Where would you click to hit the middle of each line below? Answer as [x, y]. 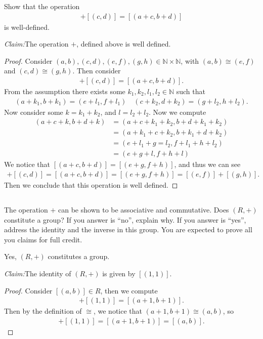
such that [191, 91]
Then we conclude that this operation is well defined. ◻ [91, 185]
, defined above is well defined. [124, 44]
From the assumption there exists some [65, 91]
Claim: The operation [36, 44]
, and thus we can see [207, 164]
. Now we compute [178, 112]
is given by [119, 273]
